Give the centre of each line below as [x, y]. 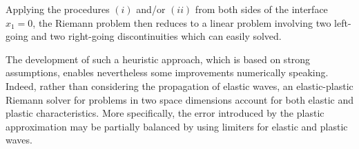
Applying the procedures [58, 9]
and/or [151, 9]
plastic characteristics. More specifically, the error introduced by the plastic [165, 113]
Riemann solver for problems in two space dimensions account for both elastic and [180, 99]
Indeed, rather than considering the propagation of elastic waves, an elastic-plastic [179, 85]
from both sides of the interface [261, 9]
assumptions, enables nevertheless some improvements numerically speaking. [167, 72]
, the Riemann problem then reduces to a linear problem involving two [182, 22]
